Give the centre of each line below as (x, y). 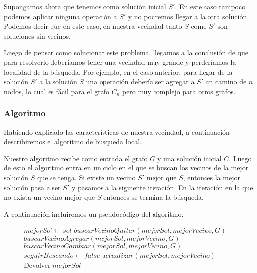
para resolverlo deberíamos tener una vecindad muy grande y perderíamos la (120, 62)
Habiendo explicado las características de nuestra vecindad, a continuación (117, 132)
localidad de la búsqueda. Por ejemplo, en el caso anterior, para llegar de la (118, 72)
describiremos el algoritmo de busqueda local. (73, 141)
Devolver (37, 264)
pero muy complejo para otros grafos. (179, 91)
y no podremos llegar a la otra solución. (188, 16)
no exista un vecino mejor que (50, 197)
